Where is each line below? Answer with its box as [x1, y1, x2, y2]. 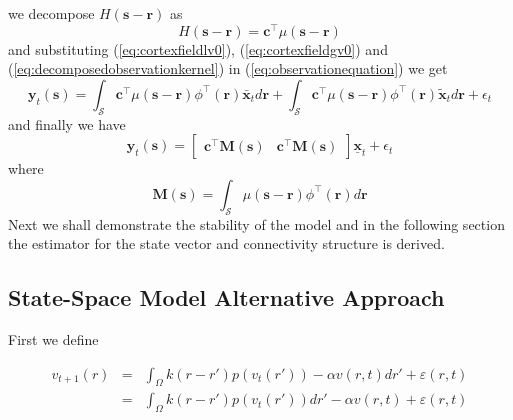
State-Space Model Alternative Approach [8, 282, 445, 313]
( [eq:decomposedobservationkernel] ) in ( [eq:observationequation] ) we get [8, 58, 448, 79]
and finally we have [8, 113, 126, 134]
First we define [8, 329, 99, 350]
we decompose [8, 3, 95, 23]
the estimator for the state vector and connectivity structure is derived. [8, 233, 445, 254]
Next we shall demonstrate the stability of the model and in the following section [8, 213, 505, 234]
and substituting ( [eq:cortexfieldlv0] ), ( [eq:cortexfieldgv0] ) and [8, 38, 388, 59]
